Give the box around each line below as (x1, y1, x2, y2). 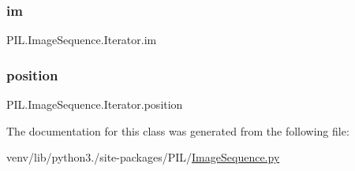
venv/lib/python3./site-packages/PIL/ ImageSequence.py (6, 149, 280, 165)
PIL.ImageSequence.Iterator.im (6, 32, 157, 48)
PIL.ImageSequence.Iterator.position (6, 96, 183, 113)
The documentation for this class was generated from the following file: (6, 122, 349, 139)
